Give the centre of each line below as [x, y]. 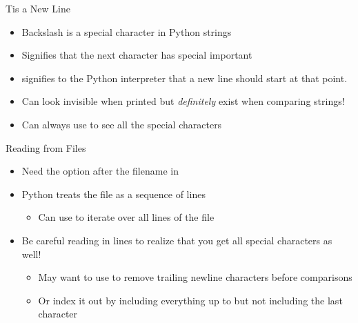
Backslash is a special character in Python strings [127, 31]
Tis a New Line [38, 8]
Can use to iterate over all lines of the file [126, 217]
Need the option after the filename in [100, 171]
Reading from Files [46, 147]
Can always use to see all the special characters [122, 124]
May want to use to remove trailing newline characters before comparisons [195, 277]
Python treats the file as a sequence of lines [113, 194]
